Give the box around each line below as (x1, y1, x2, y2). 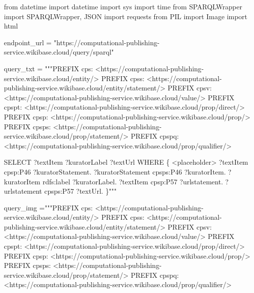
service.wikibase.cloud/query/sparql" (4, 47, 114, 57)
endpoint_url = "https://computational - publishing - (4, 37, 160, 47)
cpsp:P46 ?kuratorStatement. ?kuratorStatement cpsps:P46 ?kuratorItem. (4, 166, 226, 176)
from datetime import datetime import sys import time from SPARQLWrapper (4, 1, 242, 11)
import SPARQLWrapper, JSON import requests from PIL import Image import (4, 11, 248, 21)
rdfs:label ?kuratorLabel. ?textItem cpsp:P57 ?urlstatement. (42, 176, 223, 186)
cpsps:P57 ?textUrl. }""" (44, 186, 117, 196)
